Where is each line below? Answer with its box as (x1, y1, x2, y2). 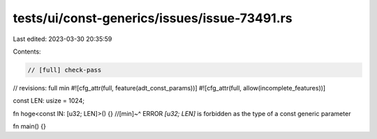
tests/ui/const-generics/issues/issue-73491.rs (13, 10, 293, 26)
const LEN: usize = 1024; (13, 97, 85, 105)
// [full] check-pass (27, 66, 102, 74)
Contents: (13, 47, 41, 56)
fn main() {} (13, 122, 47, 131)
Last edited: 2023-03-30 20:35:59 (13, 35, 112, 43)
